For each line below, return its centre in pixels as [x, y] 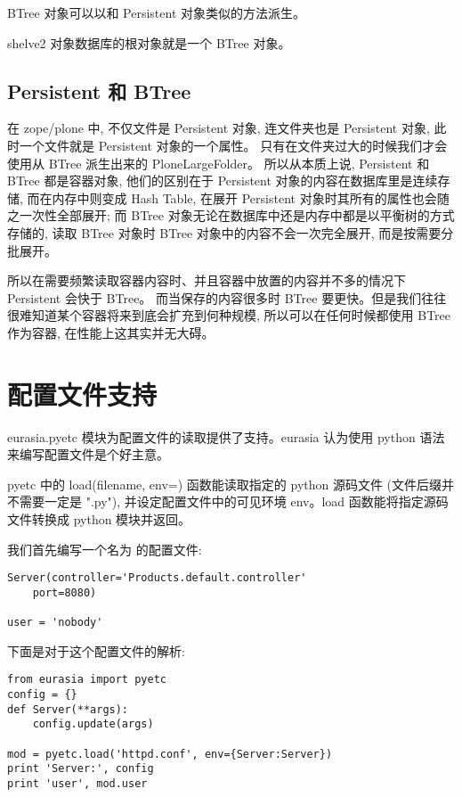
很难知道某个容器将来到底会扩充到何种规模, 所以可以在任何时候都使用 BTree [229, 315]
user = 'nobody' [55, 623]
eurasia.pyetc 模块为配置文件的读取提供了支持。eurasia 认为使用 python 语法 [226, 436]
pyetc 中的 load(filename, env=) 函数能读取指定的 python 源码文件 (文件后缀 [225, 484]
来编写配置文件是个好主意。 [88, 454]
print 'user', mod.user [77, 784]
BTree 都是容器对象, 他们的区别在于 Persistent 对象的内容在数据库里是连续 [223, 181]
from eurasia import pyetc [87, 680]
